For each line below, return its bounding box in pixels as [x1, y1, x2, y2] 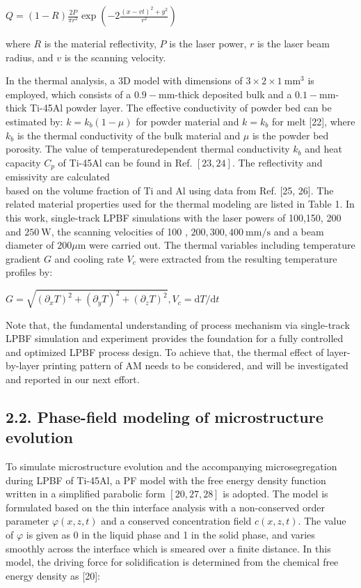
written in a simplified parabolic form [6, 486, 166, 501]
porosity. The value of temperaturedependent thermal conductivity [6, 141, 290, 156]
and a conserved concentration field [101, 513, 252, 528]
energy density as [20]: [6, 568, 100, 582]
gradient [6, 251, 41, 265]
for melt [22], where [272, 114, 355, 128]
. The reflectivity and [232, 155, 323, 169]
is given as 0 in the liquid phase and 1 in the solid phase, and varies [26, 527, 315, 542]
